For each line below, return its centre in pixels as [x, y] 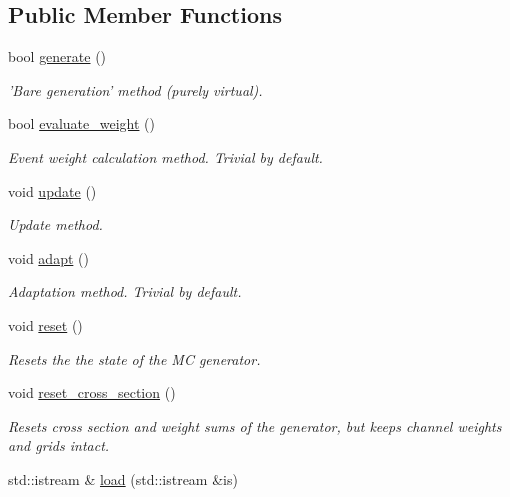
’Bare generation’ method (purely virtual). [135, 89]
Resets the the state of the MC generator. [134, 358]
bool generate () [57, 56]
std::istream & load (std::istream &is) [123, 478]
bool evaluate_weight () [82, 123]
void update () [52, 190]
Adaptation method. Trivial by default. [125, 291]
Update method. [55, 224]
